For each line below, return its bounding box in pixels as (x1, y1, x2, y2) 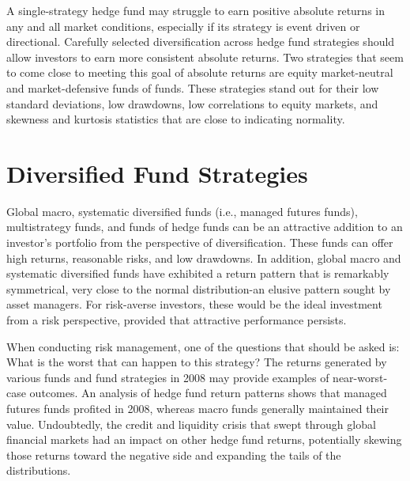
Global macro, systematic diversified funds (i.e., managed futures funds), (6, 203, 358, 219)
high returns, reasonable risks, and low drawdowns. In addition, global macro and (6, 249, 401, 266)
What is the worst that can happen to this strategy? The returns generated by (6, 354, 387, 370)
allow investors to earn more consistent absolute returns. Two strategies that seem (6, 48, 404, 65)
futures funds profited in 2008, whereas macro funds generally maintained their (6, 400, 389, 416)
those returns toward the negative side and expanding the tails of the (6, 446, 341, 463)
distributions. (6, 462, 71, 479)
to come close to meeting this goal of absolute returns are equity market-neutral (6, 64, 393, 81)
